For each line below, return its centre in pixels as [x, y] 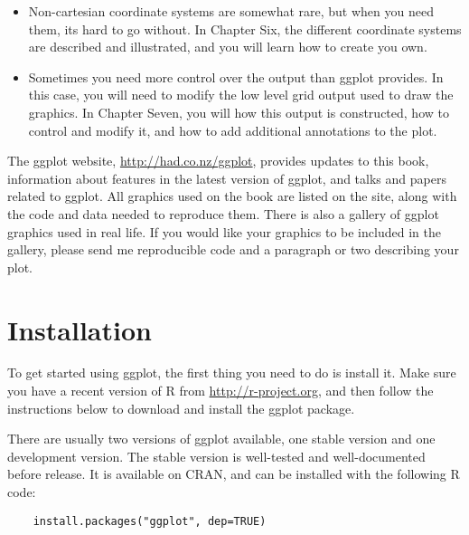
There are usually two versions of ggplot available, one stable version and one [221, 439]
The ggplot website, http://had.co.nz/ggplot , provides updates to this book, [218, 161]
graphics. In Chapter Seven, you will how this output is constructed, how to [239, 112]
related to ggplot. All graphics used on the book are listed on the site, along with [232, 196]
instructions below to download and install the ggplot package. [181, 408]
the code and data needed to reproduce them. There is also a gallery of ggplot [223, 213]
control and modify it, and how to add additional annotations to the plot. [233, 130]
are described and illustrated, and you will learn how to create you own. [228, 47]
